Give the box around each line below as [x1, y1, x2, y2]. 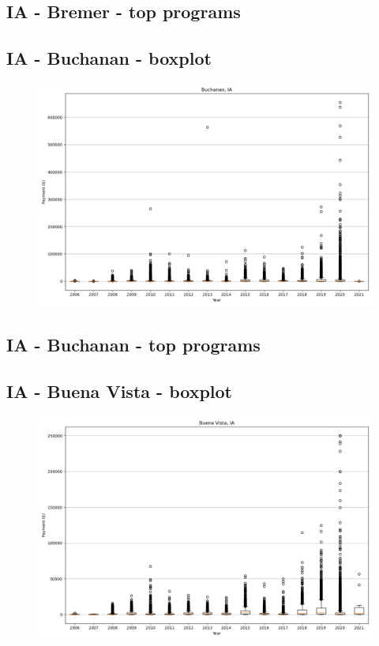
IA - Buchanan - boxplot [6, 46, 212, 70]
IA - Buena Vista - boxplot [6, 379, 232, 404]
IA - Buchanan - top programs [6, 332, 261, 357]
